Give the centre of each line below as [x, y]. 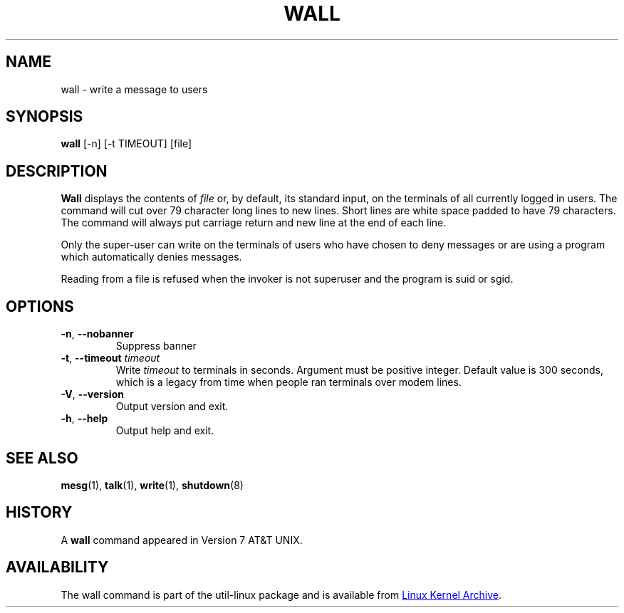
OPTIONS [40, 306]
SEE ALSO [42, 458]
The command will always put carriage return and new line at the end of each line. [254, 223]
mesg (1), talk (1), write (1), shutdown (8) [152, 485]
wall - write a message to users [134, 89]
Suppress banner [156, 346]
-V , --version [92, 394]
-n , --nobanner [97, 334]
